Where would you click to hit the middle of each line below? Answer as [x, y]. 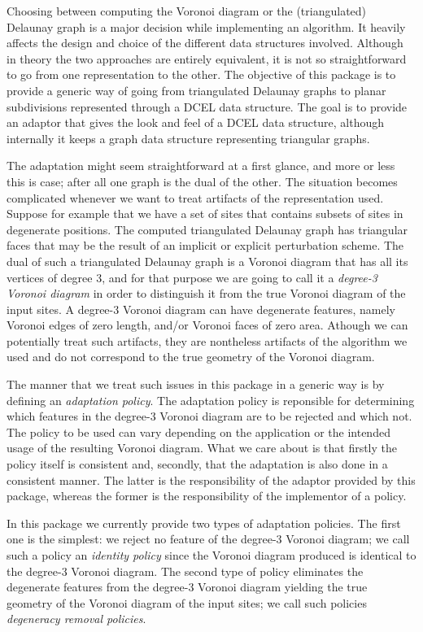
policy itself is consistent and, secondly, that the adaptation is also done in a [197, 464]
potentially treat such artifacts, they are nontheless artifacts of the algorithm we [207, 340]
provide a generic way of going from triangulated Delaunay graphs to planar [196, 90]
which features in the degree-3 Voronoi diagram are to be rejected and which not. [209, 416]
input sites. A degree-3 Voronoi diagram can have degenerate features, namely [201, 309]
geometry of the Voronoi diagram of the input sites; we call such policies [187, 602]
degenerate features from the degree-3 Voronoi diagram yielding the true [187, 587]
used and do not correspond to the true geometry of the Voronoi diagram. [191, 357]
